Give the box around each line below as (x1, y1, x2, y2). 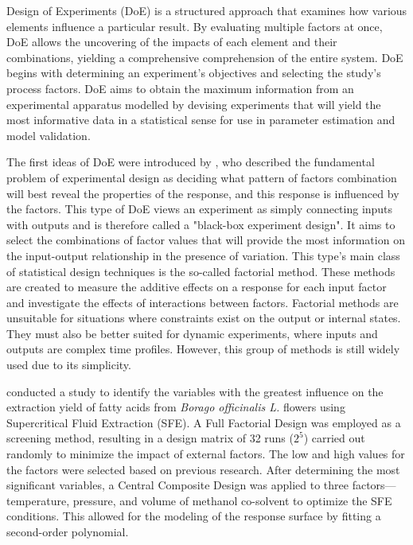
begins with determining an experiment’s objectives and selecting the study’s (6, 64, 381, 81)
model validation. (6, 127, 91, 143)
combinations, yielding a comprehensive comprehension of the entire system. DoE (6, 49, 403, 65)
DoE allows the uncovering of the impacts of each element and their (6, 33, 337, 50)
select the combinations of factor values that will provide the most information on (6, 232, 405, 248)
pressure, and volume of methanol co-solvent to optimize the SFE (72, 492, 392, 508)
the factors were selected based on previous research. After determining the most (6, 461, 400, 477)
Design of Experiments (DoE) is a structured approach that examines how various (6, 2, 407, 18)
